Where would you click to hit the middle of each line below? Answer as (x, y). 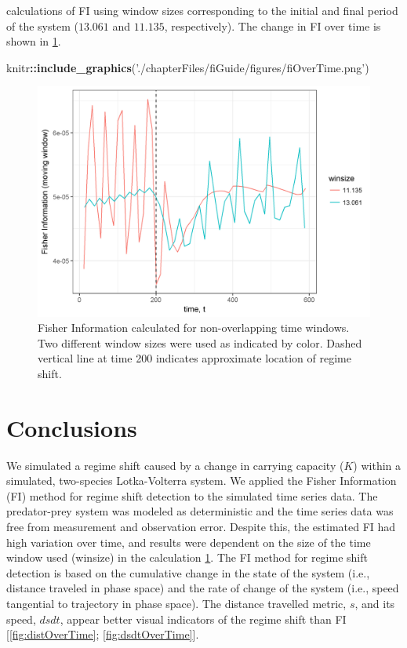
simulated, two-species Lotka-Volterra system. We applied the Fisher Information (202, 481)
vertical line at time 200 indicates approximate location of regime (194, 358)
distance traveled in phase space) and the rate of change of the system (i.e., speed (203, 588)
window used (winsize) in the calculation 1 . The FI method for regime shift (187, 557)
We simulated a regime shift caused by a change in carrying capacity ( (175, 465)
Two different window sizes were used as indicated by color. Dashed (200, 342)
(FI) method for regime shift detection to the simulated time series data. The (192, 495)
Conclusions (72, 427)
